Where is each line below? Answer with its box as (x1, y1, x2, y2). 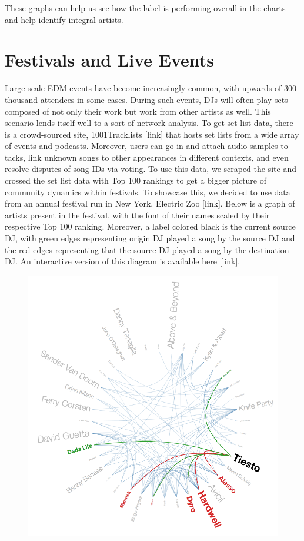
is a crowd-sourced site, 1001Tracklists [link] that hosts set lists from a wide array (5, 128, 299, 140)
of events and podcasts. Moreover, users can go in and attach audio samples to (5, 140, 288, 152)
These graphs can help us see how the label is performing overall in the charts (5, 2, 286, 14)
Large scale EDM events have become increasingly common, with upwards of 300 (5, 82, 297, 94)
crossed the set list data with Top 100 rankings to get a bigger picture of (5, 174, 267, 187)
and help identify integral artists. (5, 13, 123, 25)
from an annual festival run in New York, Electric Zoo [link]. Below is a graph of (5, 197, 295, 210)
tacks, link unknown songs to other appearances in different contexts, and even (5, 151, 289, 163)
